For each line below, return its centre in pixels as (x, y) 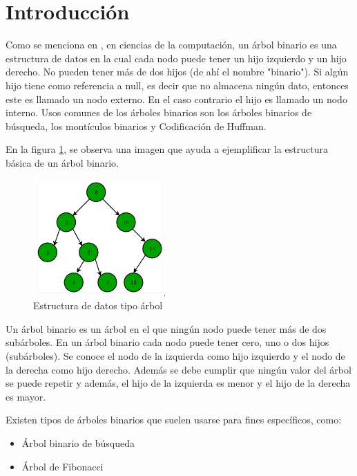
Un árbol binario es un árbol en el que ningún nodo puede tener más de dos (166, 328)
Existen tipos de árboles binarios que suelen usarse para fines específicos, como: (174, 420)
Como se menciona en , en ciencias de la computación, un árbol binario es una (171, 45)
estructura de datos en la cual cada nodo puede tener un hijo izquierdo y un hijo (176, 58)
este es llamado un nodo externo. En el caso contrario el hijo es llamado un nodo (176, 99)
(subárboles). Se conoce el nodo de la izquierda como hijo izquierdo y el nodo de (175, 355)
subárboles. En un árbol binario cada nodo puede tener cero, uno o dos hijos (167, 342)
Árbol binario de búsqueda (78, 442)
